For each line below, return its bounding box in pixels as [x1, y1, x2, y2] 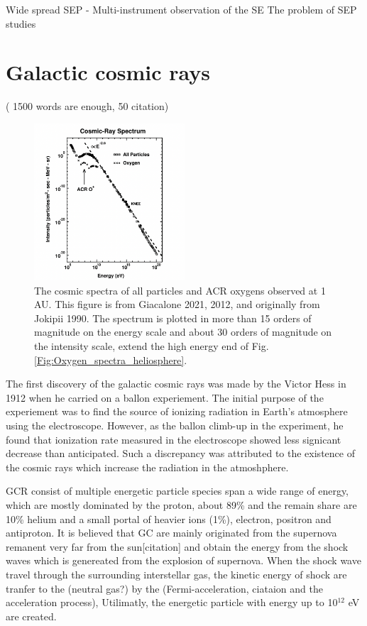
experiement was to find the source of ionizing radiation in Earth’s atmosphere [6, 404, 348, 419]
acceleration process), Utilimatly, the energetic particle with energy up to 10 [6, 595, 338, 610]
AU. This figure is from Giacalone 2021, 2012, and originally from [34, 297, 320, 312]
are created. [6, 608, 57, 623]
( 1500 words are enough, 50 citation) [6, 99, 169, 114]
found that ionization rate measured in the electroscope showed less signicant [6, 432, 341, 446]
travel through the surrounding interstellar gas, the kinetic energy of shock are [6, 566, 347, 581]
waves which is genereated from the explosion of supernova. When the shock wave [6, 553, 361, 568]
